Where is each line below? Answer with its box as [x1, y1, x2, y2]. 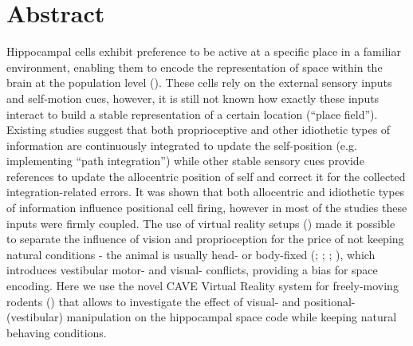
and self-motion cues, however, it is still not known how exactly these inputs [6, 89, 380, 106]
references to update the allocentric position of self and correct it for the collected [6, 167, 406, 184]
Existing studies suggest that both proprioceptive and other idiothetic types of [6, 121, 391, 138]
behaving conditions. [6, 324, 107, 340]
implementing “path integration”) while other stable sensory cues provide [6, 152, 364, 169]
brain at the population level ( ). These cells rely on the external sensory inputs [6, 74, 392, 91]
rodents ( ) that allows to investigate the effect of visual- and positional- [6, 293, 356, 309]
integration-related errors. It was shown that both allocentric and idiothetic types [6, 183, 405, 200]
